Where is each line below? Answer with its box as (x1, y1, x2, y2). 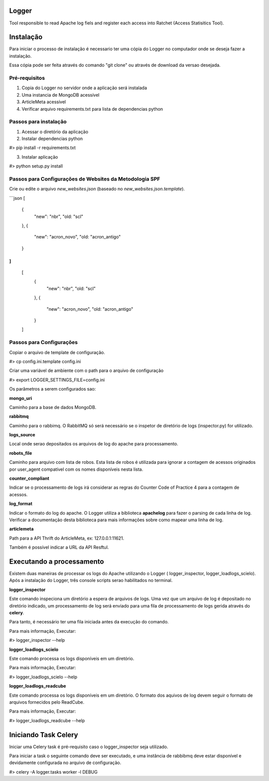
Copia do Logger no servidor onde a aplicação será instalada (21, 85, 147, 91)
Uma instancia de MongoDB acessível (21, 92, 100, 98)
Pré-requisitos (9, 74, 45, 81)
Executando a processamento (9, 557, 104, 566)
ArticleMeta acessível (21, 99, 66, 105)
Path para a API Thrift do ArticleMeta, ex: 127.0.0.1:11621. (9, 535, 125, 541)
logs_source (9, 432, 35, 438)
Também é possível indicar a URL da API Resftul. (9, 544, 109, 551)
